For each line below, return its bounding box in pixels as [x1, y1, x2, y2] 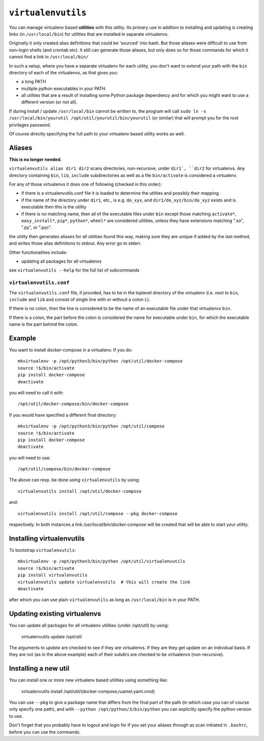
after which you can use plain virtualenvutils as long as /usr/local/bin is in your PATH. [9, 597, 200, 603]
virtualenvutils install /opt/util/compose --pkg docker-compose [18, 511, 178, 516]
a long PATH [21, 79, 46, 85]
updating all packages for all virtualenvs [21, 258, 102, 264]
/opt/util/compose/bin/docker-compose [18, 466, 111, 472]
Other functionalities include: [9, 249, 67, 255]
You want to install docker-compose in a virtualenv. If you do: [9, 347, 132, 353]
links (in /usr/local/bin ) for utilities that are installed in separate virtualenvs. [9, 31, 169, 37]
